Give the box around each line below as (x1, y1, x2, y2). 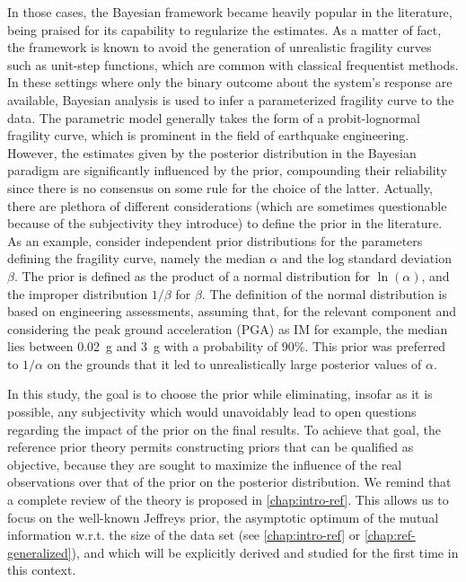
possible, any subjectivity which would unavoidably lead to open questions (7, 402, 417, 421)
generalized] (7, 542, 72, 561)
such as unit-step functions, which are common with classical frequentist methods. (7, 55, 459, 74)
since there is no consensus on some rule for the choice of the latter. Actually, (7, 178, 433, 197)
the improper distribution (7, 284, 148, 303)
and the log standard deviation (282, 249, 452, 268)
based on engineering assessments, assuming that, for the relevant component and (7, 302, 457, 321)
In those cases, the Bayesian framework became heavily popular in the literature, (7, 3, 453, 21)
